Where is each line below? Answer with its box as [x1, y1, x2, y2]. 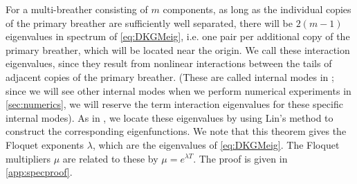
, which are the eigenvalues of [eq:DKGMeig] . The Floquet [92, 137, 340, 151]
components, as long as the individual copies [163, 2, 351, 16]
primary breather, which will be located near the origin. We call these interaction [6, 42, 350, 57]
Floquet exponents [6, 137, 84, 151]
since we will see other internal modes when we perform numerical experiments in [6, 83, 351, 98]
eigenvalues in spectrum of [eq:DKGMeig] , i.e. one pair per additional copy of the [6, 29, 350, 44]
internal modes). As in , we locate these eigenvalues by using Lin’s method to [6, 110, 333, 125]
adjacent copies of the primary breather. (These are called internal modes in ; [6, 69, 334, 84]
